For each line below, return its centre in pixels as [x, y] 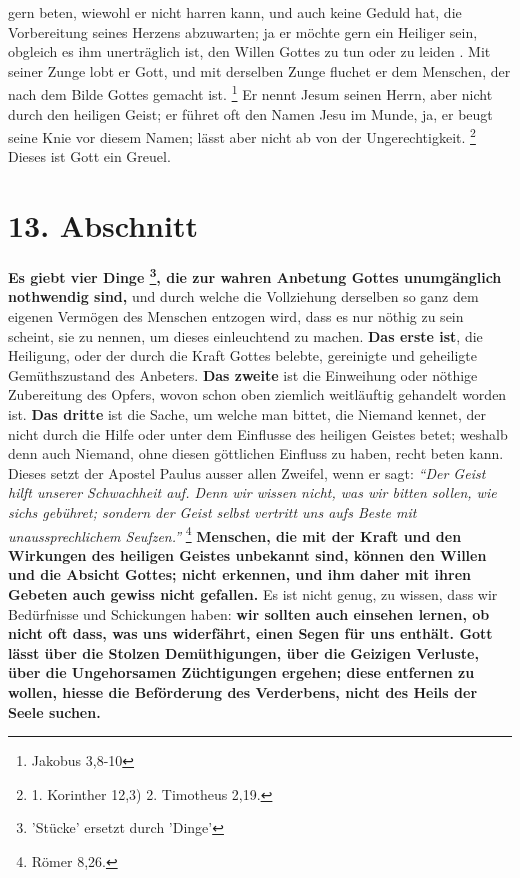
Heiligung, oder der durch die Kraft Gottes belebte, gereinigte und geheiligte [243, 355]
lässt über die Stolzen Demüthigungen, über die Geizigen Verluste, [243, 652]
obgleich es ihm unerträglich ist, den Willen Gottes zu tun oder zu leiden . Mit [249, 51]
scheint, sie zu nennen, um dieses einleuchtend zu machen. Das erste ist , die [245, 335]
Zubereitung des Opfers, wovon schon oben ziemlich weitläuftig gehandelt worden [257, 394]
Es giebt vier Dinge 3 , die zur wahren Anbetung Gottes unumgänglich [255, 275]
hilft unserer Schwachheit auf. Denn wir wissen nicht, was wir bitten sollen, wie [252, 492]
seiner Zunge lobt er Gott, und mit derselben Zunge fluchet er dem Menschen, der [259, 70]
